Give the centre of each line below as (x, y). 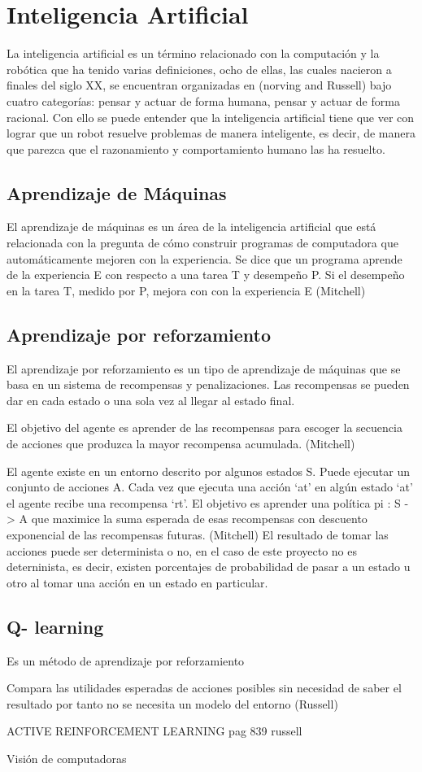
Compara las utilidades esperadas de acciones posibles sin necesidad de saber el (204, 688)
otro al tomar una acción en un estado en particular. (137, 582)
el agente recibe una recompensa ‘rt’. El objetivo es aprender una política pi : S (204, 502)
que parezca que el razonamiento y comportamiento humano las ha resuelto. (196, 148)
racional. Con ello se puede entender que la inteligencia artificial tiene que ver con (211, 117)
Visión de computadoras (67, 758)
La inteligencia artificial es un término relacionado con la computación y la (193, 53)
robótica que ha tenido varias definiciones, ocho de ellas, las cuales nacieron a (199, 69)
